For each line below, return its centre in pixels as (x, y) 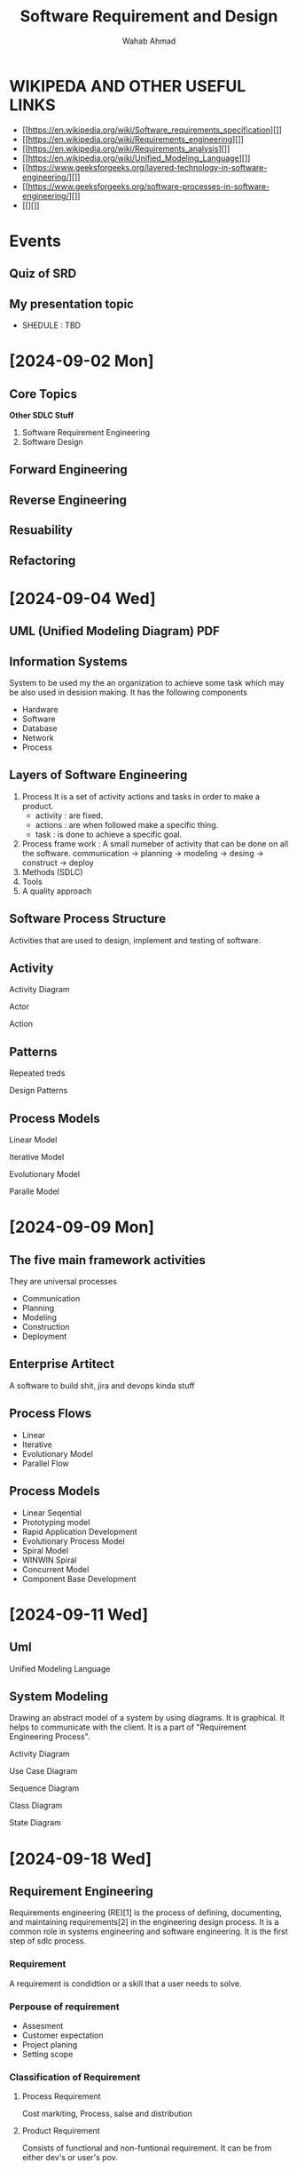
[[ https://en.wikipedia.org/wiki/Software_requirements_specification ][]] (152, 130)
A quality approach (57, 891)
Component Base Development (79, 1579)
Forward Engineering (69, 469)
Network (38, 738)
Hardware (40, 710)
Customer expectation (63, 2035)
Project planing (50, 2044)
